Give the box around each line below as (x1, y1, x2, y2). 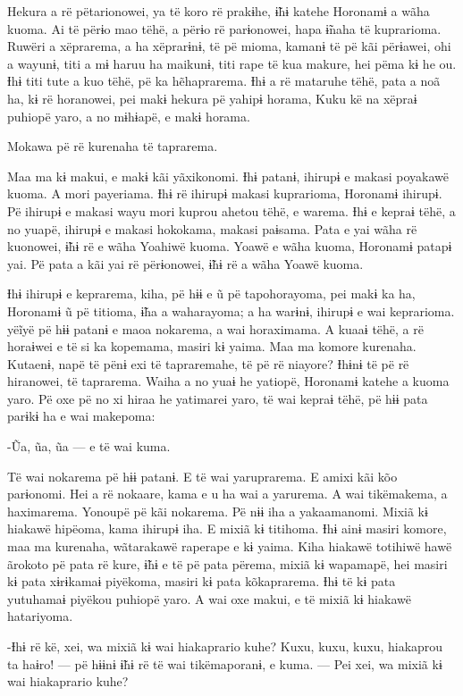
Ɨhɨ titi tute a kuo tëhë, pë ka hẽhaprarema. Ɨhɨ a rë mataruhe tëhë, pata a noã (7, 71, 441, 90)
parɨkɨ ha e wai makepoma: (7, 407, 156, 425)
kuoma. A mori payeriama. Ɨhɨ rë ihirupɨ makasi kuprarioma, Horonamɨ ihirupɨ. (7, 184, 442, 203)
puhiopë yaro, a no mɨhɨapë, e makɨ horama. (7, 106, 250, 125)
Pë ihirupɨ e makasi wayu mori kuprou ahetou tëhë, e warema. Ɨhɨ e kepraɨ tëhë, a (7, 201, 456, 220)
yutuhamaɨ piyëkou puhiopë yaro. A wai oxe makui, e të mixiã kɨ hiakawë (7, 589, 411, 608)
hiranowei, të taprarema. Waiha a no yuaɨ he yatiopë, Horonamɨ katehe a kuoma (7, 372, 450, 390)
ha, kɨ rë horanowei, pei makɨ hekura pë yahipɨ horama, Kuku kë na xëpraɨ (7, 88, 417, 107)
